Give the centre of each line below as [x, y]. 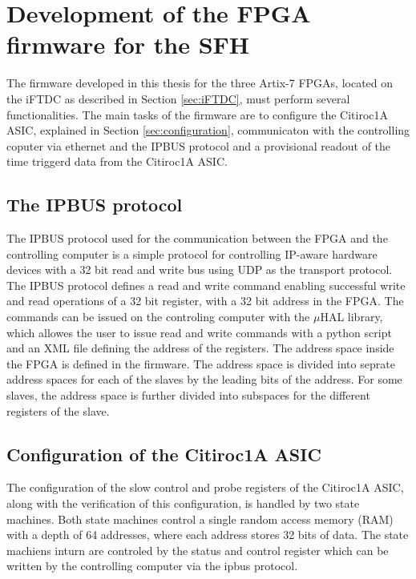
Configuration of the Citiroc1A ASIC [164, 454]
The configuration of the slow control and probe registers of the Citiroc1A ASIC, [205, 487]
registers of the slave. [58, 410]
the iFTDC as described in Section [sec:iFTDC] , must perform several [178, 98]
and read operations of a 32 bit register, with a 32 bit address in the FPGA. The [205, 301]
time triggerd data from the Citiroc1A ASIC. [117, 161]
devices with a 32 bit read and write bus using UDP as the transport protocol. [200, 269]
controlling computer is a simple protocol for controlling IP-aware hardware [192, 253]
